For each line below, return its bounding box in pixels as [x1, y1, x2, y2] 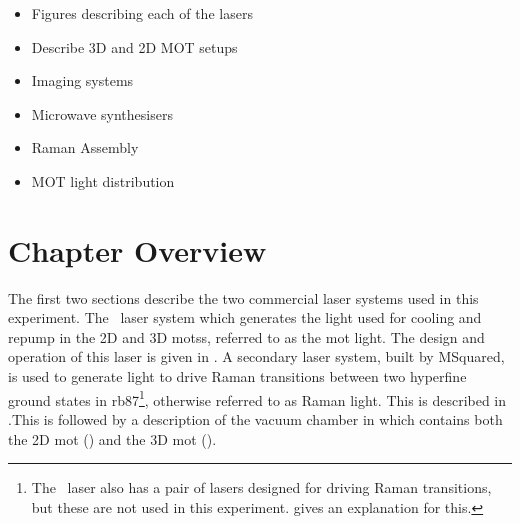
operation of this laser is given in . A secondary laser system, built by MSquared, [8, 346, 505, 367]
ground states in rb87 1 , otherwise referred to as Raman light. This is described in [8, 386, 507, 410]
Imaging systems [31, 70, 134, 91]
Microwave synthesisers [31, 103, 173, 124]
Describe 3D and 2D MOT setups [31, 36, 238, 57]
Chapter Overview [8, 229, 267, 270]
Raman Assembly [31, 137, 139, 158]
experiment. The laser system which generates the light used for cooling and [8, 307, 482, 328]
